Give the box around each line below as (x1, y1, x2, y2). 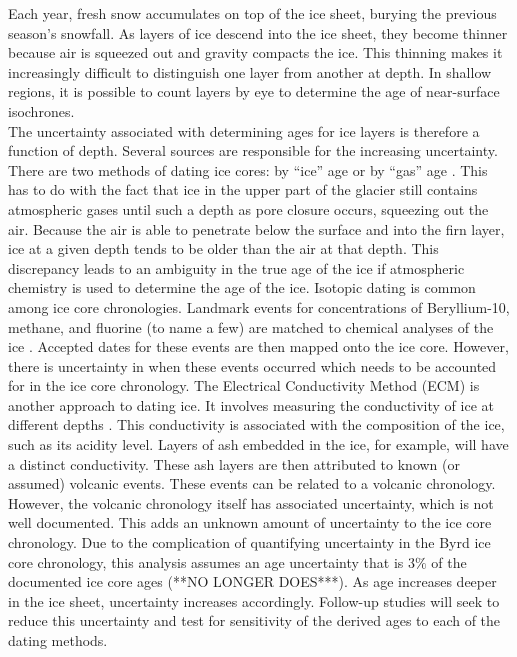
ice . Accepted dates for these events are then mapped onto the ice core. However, (8, 336, 509, 357)
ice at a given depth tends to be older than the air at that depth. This (8, 238, 439, 259)
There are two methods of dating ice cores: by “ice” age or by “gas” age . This (8, 159, 488, 180)
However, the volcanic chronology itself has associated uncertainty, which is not (8, 492, 494, 513)
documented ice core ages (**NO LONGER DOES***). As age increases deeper (8, 571, 497, 592)
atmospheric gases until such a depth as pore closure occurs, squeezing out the (8, 198, 489, 219)
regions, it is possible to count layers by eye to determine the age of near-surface (8, 81, 500, 102)
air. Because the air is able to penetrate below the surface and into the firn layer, (8, 218, 505, 239)
